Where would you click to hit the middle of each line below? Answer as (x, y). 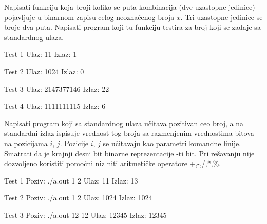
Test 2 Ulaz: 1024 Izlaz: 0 (44, 71)
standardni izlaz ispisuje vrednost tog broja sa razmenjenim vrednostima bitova (129, 133)
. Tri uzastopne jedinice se (222, 17)
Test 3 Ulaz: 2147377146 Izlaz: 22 (57, 88)
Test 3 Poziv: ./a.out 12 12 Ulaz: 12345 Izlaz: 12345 (85, 215)
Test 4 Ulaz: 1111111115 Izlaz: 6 (55, 106)
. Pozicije (74, 143)
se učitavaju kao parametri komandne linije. (172, 143)
